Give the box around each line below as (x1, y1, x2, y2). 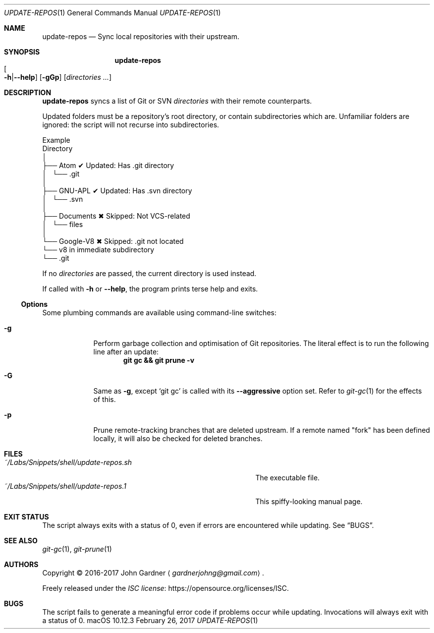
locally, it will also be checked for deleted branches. (93, 434, 263, 443)
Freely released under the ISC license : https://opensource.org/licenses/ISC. (42, 584, 289, 592)
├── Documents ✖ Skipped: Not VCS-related (42, 212, 190, 220)
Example (42, 136, 70, 144)
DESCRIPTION (4, 88, 52, 97)
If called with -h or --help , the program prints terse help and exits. (42, 285, 258, 293)
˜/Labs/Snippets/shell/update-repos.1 (4, 482, 126, 490)
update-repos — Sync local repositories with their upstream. (42, 32, 239, 41)
